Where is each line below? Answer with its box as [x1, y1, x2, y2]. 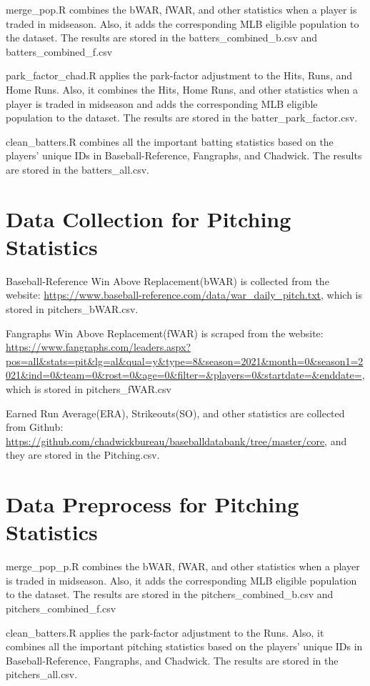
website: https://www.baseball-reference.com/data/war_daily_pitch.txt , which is [6, 287, 363, 302]
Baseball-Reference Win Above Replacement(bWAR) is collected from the [6, 273, 329, 288]
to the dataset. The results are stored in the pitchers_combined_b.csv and [6, 587, 334, 602]
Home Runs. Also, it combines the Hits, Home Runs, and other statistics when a [6, 81, 358, 96]
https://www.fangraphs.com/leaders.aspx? [6, 339, 191, 354]
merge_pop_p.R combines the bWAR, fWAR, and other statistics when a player [6, 559, 360, 574]
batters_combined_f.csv [6, 44, 113, 59]
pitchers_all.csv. [6, 667, 78, 682]
